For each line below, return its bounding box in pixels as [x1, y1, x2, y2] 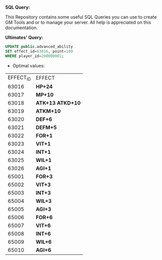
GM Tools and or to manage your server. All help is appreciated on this [5, 20, 151, 25]
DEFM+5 [36, 124, 57, 131]
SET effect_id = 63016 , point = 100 [5, 49, 73, 54]
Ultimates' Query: [5, 35, 44, 40]
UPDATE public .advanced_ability [5, 44, 73, 49]
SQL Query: [5, 5, 30, 10]
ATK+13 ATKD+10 [36, 99, 81, 106]
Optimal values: [12, 62, 45, 68]
